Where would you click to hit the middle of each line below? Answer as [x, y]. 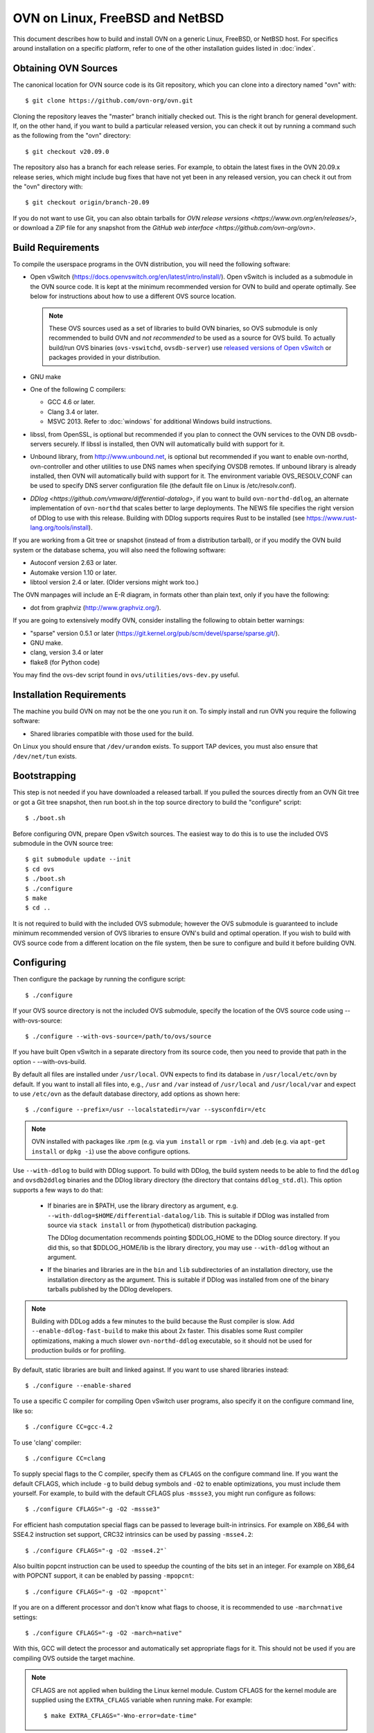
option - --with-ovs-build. [50, 1061]
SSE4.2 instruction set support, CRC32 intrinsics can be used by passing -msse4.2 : [133, 1535]
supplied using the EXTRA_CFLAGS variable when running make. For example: [142, 1700]
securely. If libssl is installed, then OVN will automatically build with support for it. [169, 444]
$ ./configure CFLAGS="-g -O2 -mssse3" [93, 1509]
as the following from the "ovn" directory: [72, 136]
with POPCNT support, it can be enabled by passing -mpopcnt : [104, 1576]
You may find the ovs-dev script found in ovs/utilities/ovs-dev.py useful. [126, 675]
